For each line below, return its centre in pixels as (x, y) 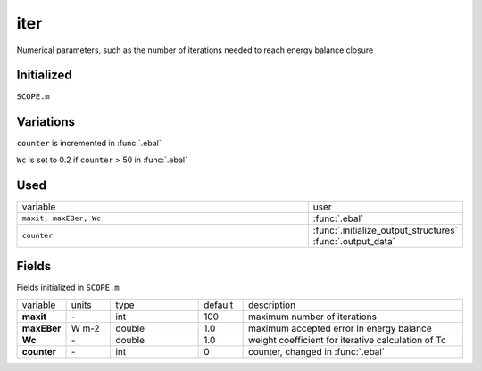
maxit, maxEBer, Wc (62, 218)
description (272, 305)
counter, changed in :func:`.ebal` (316, 351)
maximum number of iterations (312, 317)
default (219, 305)
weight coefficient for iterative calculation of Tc (347, 340)
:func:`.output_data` (354, 241)
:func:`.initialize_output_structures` (386, 230)
